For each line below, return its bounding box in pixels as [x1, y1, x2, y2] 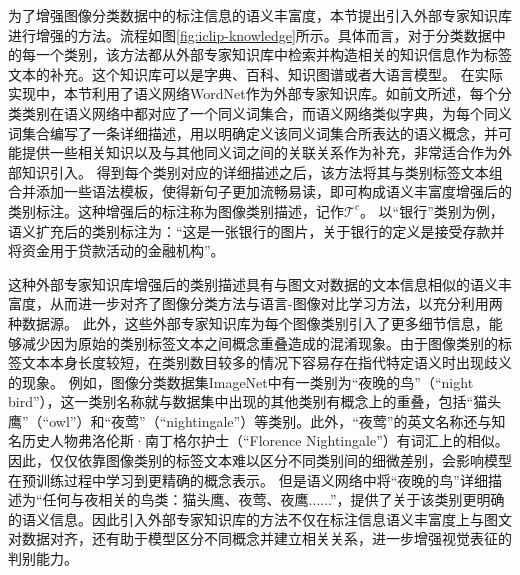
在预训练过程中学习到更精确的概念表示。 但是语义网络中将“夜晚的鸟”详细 [8, 469, 488, 490]
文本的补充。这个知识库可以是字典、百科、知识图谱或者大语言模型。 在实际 [8, 63, 503, 84]
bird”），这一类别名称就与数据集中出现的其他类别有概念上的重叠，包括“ [8, 391, 474, 412]
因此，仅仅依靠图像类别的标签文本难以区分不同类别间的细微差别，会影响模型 [8, 450, 512, 471]
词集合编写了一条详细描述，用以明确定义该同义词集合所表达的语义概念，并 [8, 122, 498, 143]
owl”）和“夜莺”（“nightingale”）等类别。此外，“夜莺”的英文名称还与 [49, 410, 492, 431]
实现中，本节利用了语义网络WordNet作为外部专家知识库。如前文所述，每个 [8, 83, 498, 104]
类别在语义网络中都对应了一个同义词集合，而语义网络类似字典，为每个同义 [21, 102, 512, 123]
